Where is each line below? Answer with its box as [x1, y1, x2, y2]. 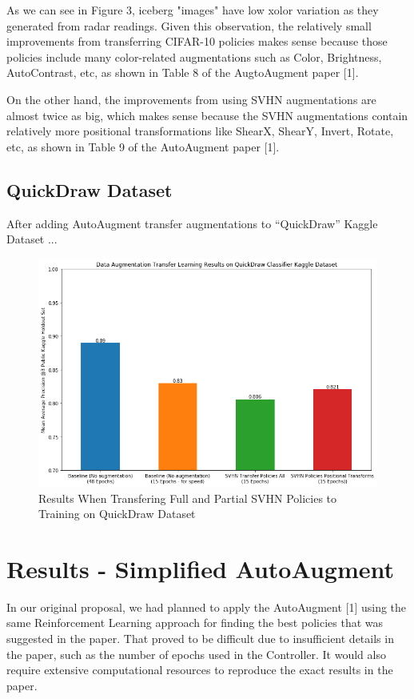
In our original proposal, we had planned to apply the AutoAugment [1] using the [6, 598, 407, 615]
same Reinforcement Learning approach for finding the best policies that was [6, 614, 384, 631]
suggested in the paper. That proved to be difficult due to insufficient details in [6, 630, 394, 646]
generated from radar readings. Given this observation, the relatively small [6, 17, 372, 34]
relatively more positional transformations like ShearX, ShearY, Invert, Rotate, [6, 123, 394, 139]
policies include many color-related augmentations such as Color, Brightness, [6, 48, 382, 65]
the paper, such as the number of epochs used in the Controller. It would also [6, 645, 386, 662]
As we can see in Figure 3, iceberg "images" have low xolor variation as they [6, 2, 379, 18]
